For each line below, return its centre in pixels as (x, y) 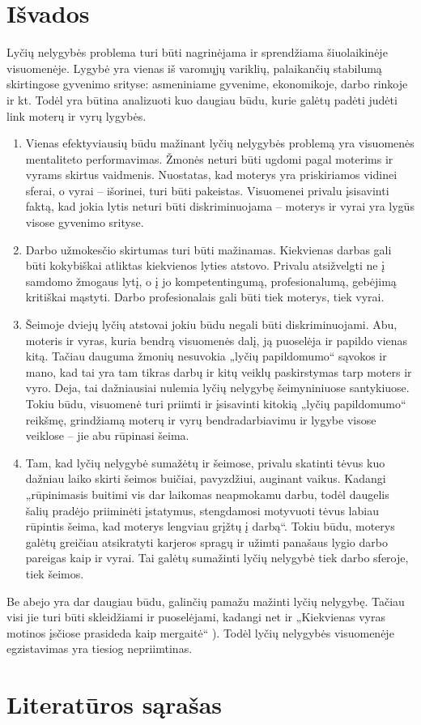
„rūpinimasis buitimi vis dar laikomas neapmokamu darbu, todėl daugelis (207, 494)
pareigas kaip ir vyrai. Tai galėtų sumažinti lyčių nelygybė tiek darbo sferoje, (217, 558)
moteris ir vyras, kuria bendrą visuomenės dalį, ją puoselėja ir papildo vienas (217, 340)
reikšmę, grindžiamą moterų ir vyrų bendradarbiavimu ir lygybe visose (201, 419)
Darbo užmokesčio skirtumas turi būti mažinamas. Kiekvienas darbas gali (208, 249)
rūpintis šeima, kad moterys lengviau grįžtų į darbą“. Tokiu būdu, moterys (210, 526)
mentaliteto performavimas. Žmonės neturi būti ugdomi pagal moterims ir (209, 158)
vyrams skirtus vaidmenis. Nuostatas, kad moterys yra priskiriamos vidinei (211, 175)
